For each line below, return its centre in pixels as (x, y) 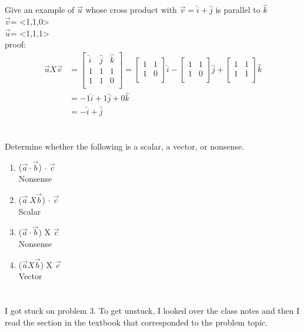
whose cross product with (131, 10)
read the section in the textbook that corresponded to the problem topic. (136, 322)
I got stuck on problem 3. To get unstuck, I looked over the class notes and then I (152, 311)
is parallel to (238, 10)
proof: (15, 44)
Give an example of (40, 10)
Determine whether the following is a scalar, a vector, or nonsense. (125, 146)
